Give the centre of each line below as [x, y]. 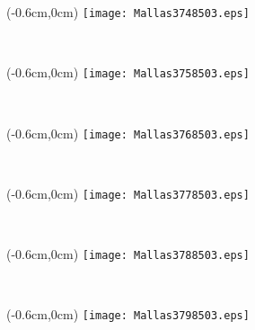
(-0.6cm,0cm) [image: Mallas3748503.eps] [128, 12]
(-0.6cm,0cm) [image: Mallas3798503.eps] [128, 314]
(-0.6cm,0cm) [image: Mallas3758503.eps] [128, 72]
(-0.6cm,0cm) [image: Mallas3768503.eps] [128, 133]
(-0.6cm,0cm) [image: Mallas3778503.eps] [128, 193]
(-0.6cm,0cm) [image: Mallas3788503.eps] [128, 254]
